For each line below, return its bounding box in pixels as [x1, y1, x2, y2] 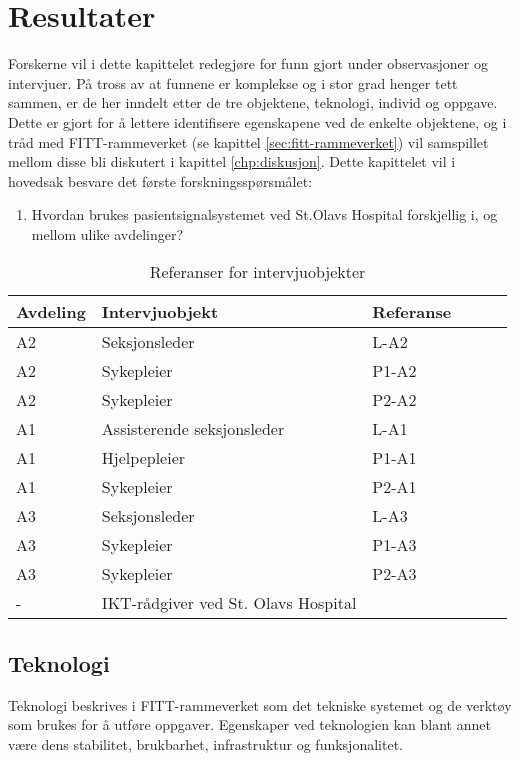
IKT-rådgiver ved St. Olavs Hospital [101, 591, 357, 615]
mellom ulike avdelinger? [31, 223, 184, 244]
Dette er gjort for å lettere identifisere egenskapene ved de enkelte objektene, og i [8, 111, 507, 132]
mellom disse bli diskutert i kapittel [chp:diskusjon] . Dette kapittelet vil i [8, 151, 456, 172]
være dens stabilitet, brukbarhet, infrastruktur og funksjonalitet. [8, 733, 403, 754]
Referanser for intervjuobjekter [149, 260, 366, 284]
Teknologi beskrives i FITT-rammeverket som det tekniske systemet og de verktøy [8, 694, 512, 715]
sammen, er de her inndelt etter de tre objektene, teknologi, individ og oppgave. [8, 92, 498, 113]
